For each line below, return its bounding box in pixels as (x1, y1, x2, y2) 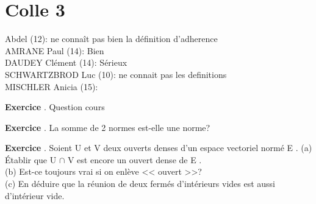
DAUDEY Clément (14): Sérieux (5, 56, 127, 69)
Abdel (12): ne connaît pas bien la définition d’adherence (5, 32, 218, 45)
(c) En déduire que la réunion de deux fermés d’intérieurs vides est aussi (5, 177, 276, 190)
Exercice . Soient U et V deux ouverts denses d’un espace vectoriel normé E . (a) (5, 141, 312, 154)
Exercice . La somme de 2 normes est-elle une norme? (5, 121, 210, 133)
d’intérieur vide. (5, 189, 65, 202)
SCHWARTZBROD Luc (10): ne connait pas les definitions (5, 68, 227, 80)
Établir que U (5, 153, 57, 166)
